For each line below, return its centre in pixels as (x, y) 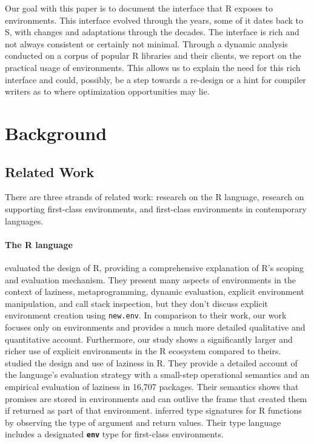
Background (56, 133)
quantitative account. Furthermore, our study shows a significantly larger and (149, 339)
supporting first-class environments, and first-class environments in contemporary (156, 208)
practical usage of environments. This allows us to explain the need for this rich (153, 67)
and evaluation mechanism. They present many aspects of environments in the (150, 279)
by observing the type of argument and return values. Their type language (143, 422)
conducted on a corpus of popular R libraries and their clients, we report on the (153, 55)
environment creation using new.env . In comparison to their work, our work (146, 315)
